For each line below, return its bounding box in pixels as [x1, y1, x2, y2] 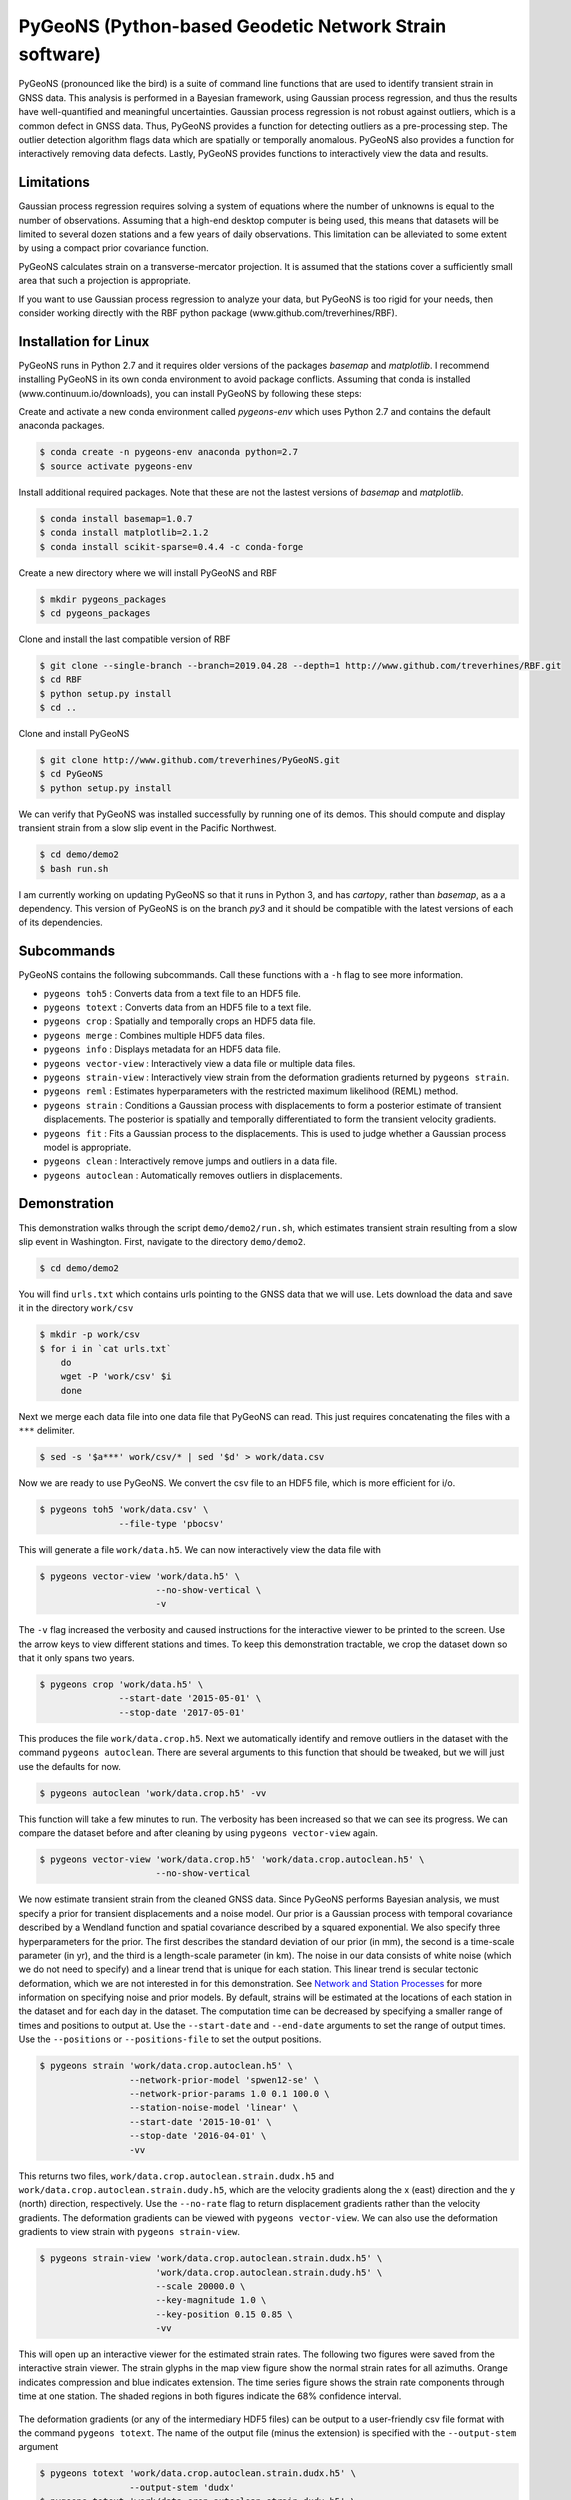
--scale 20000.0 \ [155, 2280, 246, 2292]
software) [18, 43, 102, 65]
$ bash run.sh [39, 863, 109, 874]
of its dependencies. [18, 916, 104, 929]
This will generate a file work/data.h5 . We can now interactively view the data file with [18, 1543, 382, 1555]
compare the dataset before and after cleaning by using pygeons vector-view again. [18, 1827, 379, 1839]
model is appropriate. [43, 1141, 132, 1153]
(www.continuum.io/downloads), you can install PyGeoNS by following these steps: [18, 387, 362, 399]
